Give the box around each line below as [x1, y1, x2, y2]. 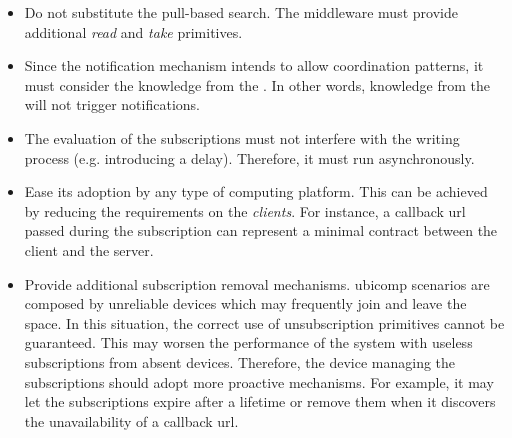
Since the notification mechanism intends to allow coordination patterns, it [24, 55, 484, 76]
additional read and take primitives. [24, 21, 243, 42]
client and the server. [24, 239, 154, 260]
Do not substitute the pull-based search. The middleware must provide [24, 2, 458, 22]
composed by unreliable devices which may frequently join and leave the [24, 293, 467, 314]
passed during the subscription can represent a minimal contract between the [24, 220, 498, 241]
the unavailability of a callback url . [24, 410, 239, 431]
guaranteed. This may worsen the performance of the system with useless [24, 332, 473, 353]
